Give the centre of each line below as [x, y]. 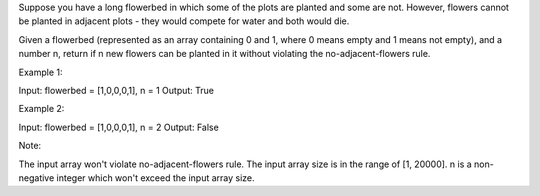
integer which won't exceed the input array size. [155, 177]
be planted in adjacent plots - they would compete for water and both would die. [184, 21]
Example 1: [40, 72]
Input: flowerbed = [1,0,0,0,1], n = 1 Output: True [116, 90]
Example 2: [41, 109]
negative [36, 177]
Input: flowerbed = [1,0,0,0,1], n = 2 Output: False [118, 127]
